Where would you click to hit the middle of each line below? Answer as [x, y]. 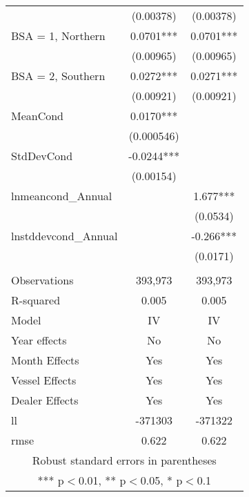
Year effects [39, 340]
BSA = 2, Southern [58, 76]
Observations [42, 280]
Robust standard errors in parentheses [124, 460]
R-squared [36, 300]
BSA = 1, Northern [58, 36]
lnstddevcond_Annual [64, 236]
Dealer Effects [45, 400]
